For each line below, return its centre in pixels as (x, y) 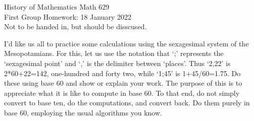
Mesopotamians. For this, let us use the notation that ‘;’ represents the (114, 53)
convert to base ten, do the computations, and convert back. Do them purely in (127, 103)
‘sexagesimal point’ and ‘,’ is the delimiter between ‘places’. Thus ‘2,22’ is (117, 63)
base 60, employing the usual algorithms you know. (83, 112)
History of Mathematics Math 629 (57, 7)
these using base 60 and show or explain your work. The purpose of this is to (123, 83)
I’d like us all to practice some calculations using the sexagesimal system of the (126, 43)
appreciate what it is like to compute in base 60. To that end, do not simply (122, 93)
